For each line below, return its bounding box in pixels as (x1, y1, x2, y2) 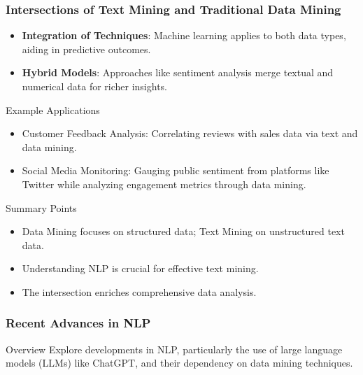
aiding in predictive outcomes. (22, 41, 151, 56)
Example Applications (6, 102, 100, 117)
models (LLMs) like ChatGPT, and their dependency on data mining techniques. (6, 355, 353, 370)
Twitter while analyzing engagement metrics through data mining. (22, 176, 306, 191)
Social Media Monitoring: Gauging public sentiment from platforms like (22, 163, 329, 178)
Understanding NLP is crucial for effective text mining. (22, 261, 259, 276)
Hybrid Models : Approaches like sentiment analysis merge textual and (22, 65, 334, 80)
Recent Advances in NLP (6, 314, 151, 332)
